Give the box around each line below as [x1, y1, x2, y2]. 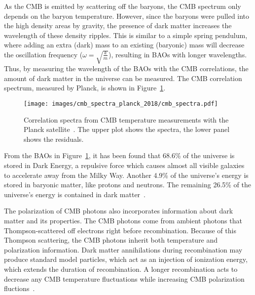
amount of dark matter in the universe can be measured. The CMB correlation [4, 73, 242, 83]
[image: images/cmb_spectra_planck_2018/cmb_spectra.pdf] [24, 100, 218, 107]
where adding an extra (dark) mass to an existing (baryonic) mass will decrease [4, 40, 245, 50]
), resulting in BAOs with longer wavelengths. [108, 49, 247, 59]
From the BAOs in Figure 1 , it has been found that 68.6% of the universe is [4, 150, 235, 161]
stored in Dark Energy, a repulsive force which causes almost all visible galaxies [4, 160, 245, 170]
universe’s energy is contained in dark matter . [4, 189, 146, 199]
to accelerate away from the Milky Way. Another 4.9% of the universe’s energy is [4, 169, 249, 180]
